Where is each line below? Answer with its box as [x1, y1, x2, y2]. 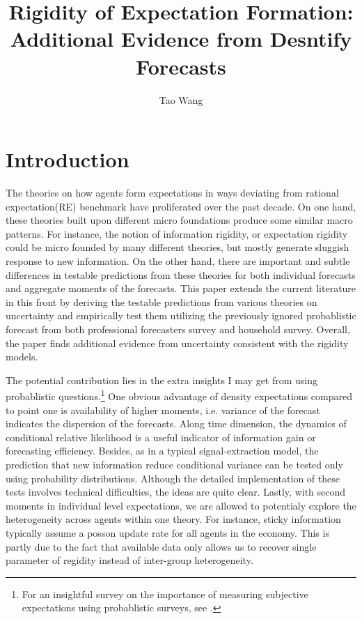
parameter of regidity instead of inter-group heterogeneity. [6, 553, 253, 567]
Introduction [6, 145, 129, 174]
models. [6, 349, 38, 364]
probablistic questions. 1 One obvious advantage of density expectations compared [6, 387, 352, 403]
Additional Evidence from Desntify [10, 24, 352, 53]
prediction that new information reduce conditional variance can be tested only [6, 457, 343, 471]
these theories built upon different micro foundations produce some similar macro [6, 213, 353, 227]
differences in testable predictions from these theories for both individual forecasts [6, 267, 356, 282]
